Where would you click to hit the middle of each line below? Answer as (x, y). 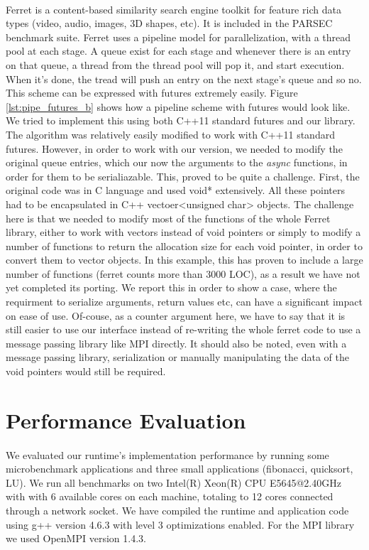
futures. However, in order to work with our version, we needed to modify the (174, 148)
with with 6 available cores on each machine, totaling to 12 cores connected (170, 496)
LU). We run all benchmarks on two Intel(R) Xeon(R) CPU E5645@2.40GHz (174, 482)
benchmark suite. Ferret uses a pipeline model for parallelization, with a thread (178, 37)
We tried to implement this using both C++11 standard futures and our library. (181, 120)
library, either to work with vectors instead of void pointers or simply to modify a (183, 232)
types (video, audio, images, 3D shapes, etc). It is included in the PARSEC (169, 23)
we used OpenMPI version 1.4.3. (76, 538)
